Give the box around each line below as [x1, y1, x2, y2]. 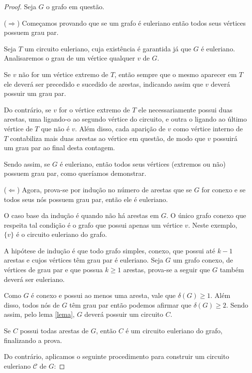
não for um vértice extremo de [18, 69, 109, 79]
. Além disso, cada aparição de [75, 123, 166, 133]
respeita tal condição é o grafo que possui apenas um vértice [4, 219, 183, 230]
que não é [41, 123, 70, 133]
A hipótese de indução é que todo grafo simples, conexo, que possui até [4, 245, 215, 255]
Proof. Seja [4, 1, 36, 11]
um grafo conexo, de [173, 255, 233, 265]
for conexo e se [202, 184, 246, 194]
